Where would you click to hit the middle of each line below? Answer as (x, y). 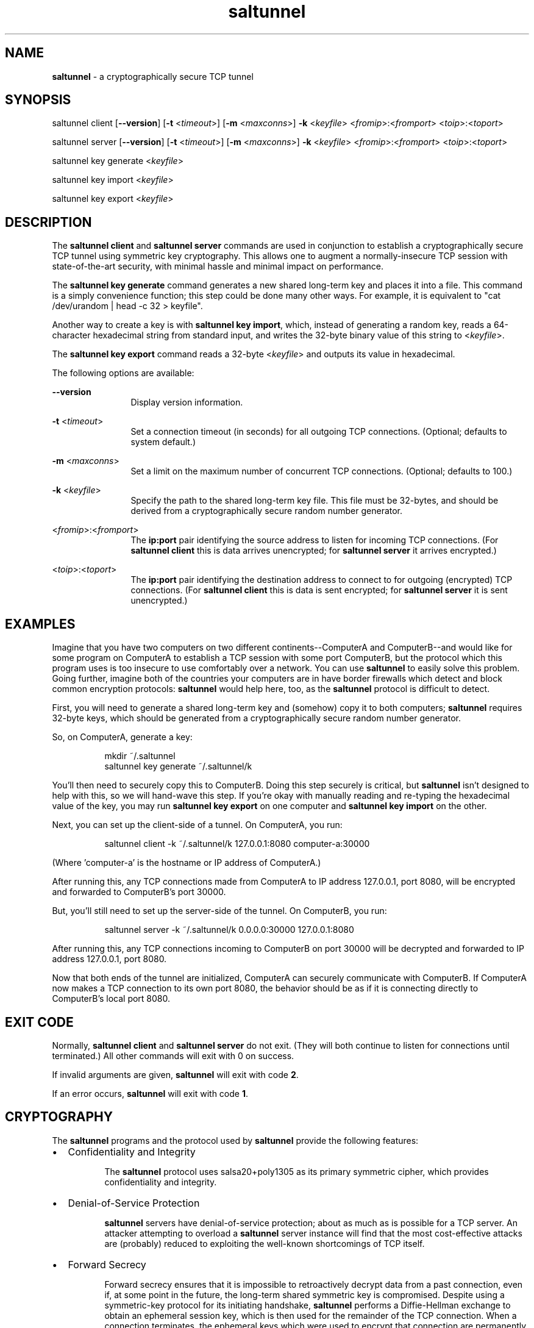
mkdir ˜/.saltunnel (140, 756)
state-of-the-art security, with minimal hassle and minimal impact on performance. (218, 266)
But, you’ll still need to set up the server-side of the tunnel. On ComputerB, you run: (219, 911)
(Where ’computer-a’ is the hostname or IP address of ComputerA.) (187, 863)
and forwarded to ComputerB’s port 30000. (139, 892)
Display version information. (187, 402)
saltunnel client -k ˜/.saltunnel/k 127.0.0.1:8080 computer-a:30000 (237, 844)
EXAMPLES (40, 624)
